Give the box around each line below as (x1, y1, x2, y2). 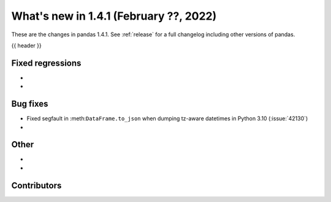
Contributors (11, 180, 62, 190)
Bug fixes (11, 99, 48, 109)
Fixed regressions (11, 58, 82, 68)
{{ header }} (11, 42, 42, 49)
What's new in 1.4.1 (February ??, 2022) (11, 9, 217, 23)
